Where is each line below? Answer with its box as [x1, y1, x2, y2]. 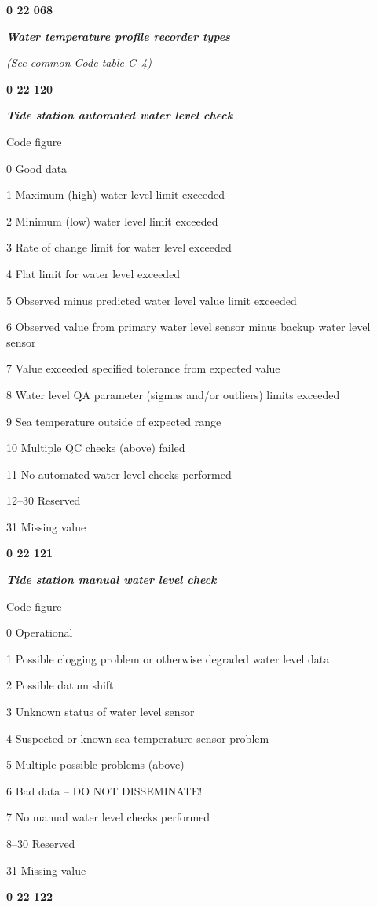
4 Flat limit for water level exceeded [6, 265, 181, 281]
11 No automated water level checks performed [6, 465, 232, 482]
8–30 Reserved [6, 835, 75, 851]
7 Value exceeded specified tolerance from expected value [6, 360, 280, 376]
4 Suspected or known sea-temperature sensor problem [6, 729, 269, 746]
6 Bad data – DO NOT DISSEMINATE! [6, 782, 203, 799]
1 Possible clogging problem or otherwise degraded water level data [6, 650, 330, 666]
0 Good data [6, 160, 68, 176]
